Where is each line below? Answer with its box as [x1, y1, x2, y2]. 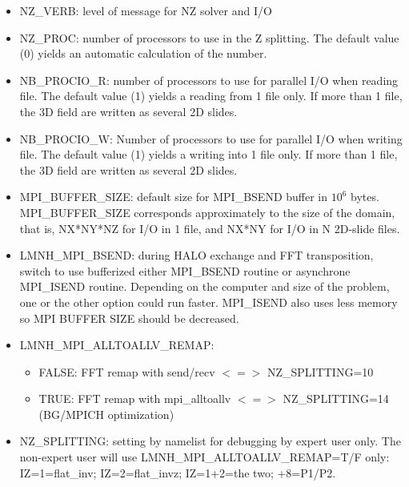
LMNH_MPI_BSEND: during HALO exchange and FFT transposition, [19, 247, 374, 264]
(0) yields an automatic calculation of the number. [19, 45, 267, 62]
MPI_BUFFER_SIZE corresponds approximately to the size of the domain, [19, 203, 395, 220]
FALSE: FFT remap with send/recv [38, 363, 215, 380]
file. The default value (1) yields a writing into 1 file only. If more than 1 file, [19, 146, 398, 163]
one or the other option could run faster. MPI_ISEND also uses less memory [19, 293, 398, 310]
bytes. [351, 188, 379, 205]
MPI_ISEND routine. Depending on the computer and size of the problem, [19, 278, 390, 295]
